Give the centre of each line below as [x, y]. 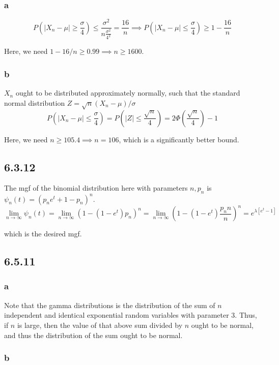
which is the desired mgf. [43, 234]
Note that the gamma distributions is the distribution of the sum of [110, 305]
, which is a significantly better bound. [179, 139]
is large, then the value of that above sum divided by [100, 325]
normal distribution [35, 102]
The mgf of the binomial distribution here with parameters [96, 188]
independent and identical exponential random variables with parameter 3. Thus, [131, 315]
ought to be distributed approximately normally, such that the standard [128, 93]
